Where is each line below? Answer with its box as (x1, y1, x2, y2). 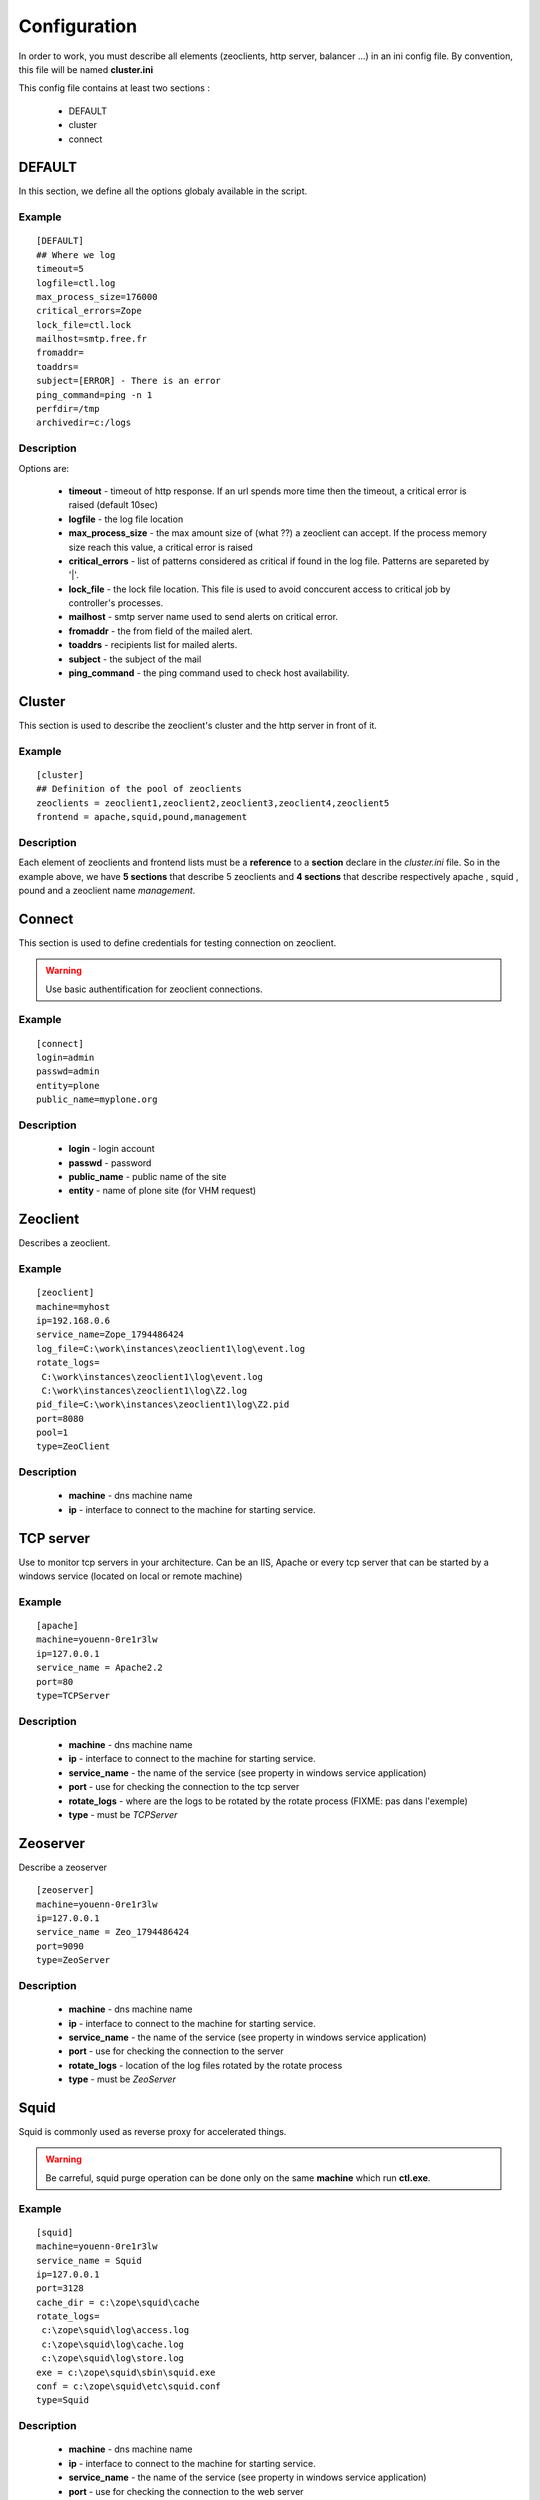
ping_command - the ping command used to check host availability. (68, 667, 350, 679)
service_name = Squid (36, 2255, 142, 2266)
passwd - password (68, 1156, 152, 1169)
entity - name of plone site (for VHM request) (68, 1185, 257, 1197)
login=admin (36, 1052, 95, 1064)
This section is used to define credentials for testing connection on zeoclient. (18, 936, 337, 949)
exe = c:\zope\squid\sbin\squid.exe (36, 2366, 216, 2378)
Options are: (18, 462, 70, 474)
